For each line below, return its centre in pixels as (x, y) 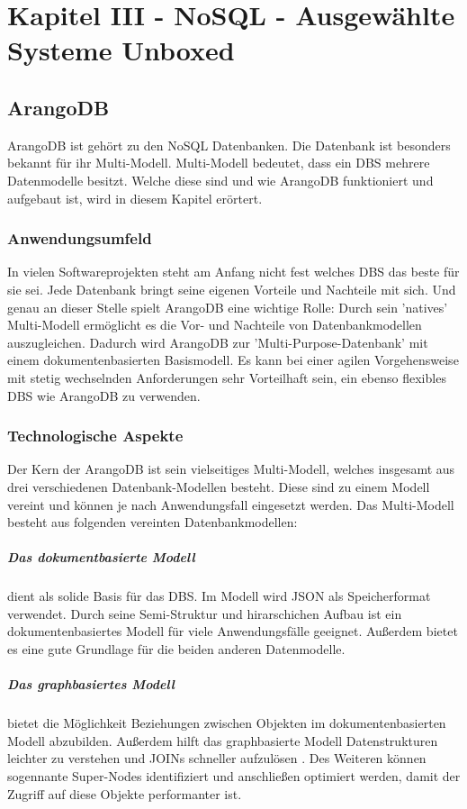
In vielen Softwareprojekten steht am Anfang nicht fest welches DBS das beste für (233, 272)
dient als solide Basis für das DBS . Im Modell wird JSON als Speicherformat (219, 596)
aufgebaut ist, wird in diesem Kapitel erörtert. (135, 198)
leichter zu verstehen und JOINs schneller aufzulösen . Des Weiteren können (217, 758)
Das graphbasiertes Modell (91, 684)
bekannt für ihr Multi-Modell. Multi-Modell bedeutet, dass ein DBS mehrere (219, 163)
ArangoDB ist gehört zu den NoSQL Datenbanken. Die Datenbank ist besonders (229, 145)
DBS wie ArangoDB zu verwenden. (104, 395)
